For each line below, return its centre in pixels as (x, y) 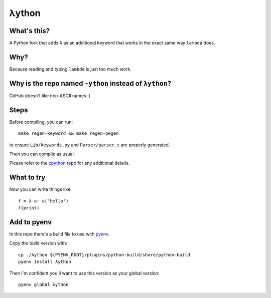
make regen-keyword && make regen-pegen (69, 133)
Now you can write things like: (41, 189)
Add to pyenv (31, 222)
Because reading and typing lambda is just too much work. (70, 69)
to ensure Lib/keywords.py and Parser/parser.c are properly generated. (90, 145)
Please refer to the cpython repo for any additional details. (70, 163)
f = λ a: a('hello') (43, 201)
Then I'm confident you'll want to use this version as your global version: (84, 273)
